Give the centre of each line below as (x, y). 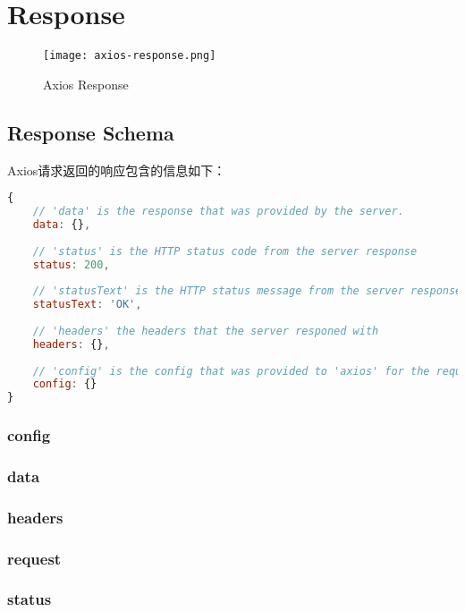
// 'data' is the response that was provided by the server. (218, 212)
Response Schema (91, 132)
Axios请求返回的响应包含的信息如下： (117, 170)
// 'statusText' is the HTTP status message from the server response (247, 291)
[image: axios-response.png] (130, 56)
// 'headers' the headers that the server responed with (206, 331)
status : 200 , (71, 264)
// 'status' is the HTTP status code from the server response (225, 251)
